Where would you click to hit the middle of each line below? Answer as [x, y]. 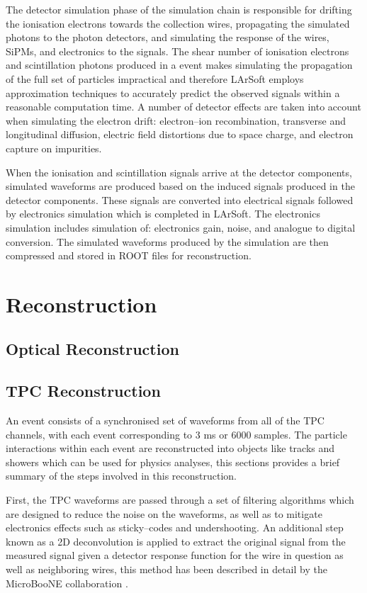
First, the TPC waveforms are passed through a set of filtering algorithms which [180, 500]
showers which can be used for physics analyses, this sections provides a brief [173, 462]
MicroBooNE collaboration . [67, 583]
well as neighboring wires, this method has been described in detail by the [166, 569]
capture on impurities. [54, 148]
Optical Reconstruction [92, 349]
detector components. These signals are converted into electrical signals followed [180, 199]
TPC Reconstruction [83, 391]
